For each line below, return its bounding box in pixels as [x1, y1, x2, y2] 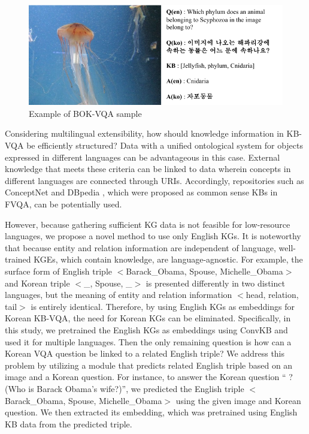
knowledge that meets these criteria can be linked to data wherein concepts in [5, 162, 291, 175]
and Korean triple [5, 276, 70, 289]
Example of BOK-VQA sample [29, 107, 142, 119]
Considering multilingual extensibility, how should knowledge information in [5, 127, 284, 140]
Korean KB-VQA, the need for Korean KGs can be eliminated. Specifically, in [5, 312, 291, 324]
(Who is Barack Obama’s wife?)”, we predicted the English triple [5, 382, 244, 394]
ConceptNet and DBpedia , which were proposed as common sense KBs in [5, 186, 278, 198]
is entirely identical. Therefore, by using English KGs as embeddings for [31, 300, 295, 312]
